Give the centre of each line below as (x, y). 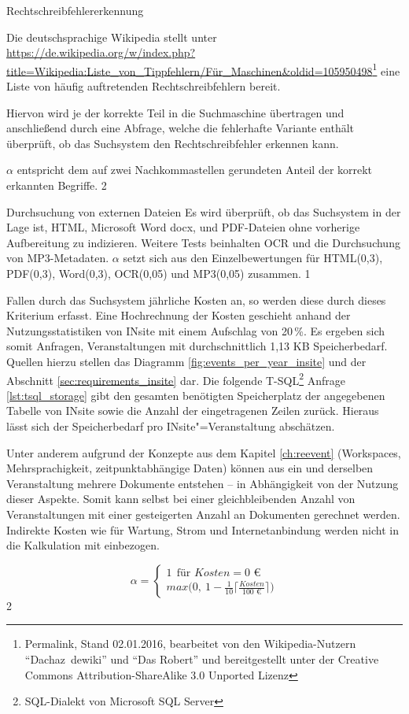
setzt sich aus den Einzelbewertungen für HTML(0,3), (253, 258)
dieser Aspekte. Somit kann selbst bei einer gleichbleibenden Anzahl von (181, 499)
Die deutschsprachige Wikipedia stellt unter (112, 37)
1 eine (386, 69)
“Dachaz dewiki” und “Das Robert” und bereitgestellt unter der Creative (202, 659)
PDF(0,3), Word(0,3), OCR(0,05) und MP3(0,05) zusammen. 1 (158, 273)
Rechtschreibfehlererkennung (75, 10)
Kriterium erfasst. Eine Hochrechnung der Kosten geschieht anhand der (179, 315)
